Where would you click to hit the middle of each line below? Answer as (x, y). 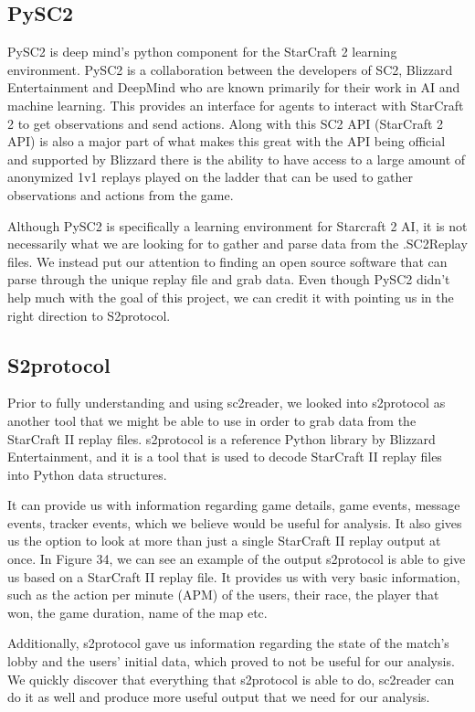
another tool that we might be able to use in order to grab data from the (212, 420)
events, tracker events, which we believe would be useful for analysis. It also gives (235, 522)
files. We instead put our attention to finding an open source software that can (227, 261)
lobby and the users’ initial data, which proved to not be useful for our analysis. (231, 661)
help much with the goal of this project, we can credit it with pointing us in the (231, 297)
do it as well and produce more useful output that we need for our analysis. (219, 697)
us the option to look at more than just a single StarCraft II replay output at (224, 541)
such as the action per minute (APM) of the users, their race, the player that (223, 595)
